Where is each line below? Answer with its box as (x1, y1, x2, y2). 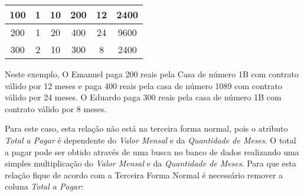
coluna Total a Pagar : (5, 180, 84, 192)
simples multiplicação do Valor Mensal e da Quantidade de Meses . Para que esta (5, 157, 296, 169)
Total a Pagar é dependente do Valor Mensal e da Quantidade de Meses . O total (5, 133, 296, 146)
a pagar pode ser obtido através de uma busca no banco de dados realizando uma (5, 145, 299, 158)
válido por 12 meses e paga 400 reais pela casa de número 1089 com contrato (5, 79, 282, 92)
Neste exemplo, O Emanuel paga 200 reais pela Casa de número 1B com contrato (5, 68, 299, 80)
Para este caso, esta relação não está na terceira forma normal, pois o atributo (5, 122, 288, 135)
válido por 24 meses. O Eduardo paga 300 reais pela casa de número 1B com (5, 91, 282, 103)
